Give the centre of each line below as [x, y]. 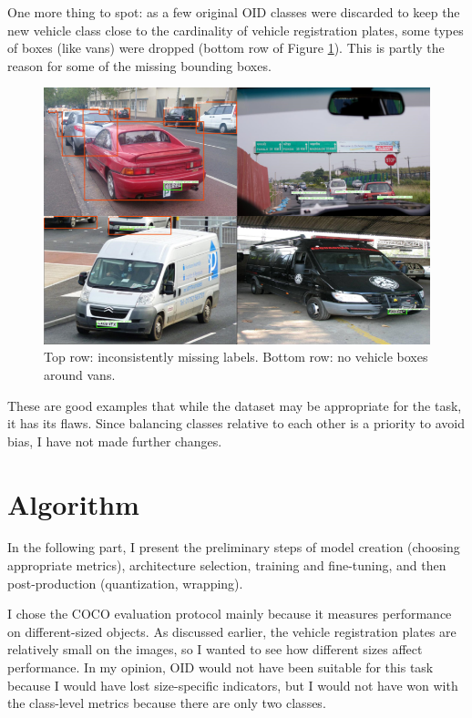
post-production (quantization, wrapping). [125, 583]
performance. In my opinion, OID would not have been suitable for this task [221, 667]
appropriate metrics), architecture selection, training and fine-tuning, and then [227, 565]
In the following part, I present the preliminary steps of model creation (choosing [234, 547]
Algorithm [73, 503]
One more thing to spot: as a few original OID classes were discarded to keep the [234, 12]
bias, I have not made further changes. [115, 441]
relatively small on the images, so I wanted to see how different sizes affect [215, 649]
